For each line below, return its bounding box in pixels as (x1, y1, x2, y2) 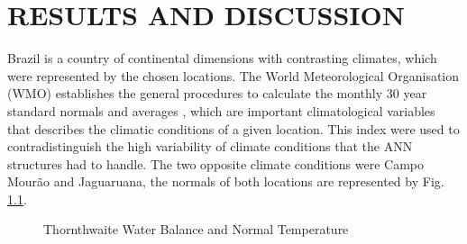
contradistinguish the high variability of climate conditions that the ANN (7, 137, 413, 156)
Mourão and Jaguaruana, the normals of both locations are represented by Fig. (7, 172, 444, 191)
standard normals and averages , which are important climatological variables (7, 101, 435, 120)
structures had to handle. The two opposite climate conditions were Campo (7, 154, 425, 173)
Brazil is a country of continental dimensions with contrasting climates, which (7, 49, 437, 68)
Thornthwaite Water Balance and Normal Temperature (43, 220, 349, 239)
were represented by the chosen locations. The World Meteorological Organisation (7, 66, 460, 85)
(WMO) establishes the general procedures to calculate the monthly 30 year (7, 84, 427, 103)
